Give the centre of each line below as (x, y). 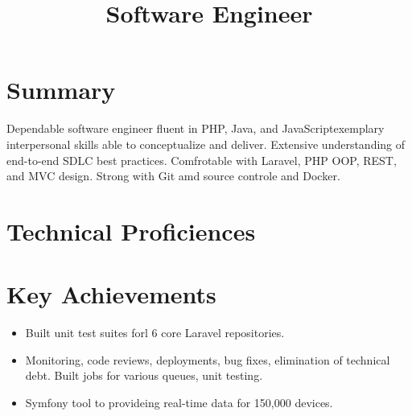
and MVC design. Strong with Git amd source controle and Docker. (173, 176)
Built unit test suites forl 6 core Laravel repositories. (155, 333)
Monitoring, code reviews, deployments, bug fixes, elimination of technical (208, 359)
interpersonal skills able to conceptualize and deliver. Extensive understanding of (206, 144)
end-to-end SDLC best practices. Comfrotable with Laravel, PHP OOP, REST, (202, 160)
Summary (61, 90)
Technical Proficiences (131, 231)
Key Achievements (111, 294)
